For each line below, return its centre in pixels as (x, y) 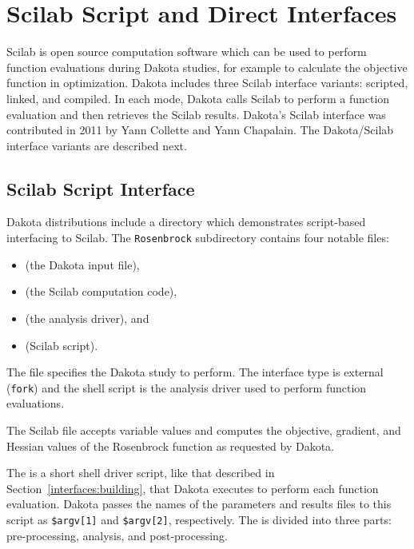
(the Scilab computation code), (101, 291)
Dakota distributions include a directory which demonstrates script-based (186, 222)
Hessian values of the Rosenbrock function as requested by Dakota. (171, 446)
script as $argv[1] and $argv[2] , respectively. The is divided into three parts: (199, 519)
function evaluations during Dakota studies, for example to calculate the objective (207, 67)
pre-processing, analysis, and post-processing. (117, 535)
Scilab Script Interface (101, 188)
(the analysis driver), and (87, 318)
